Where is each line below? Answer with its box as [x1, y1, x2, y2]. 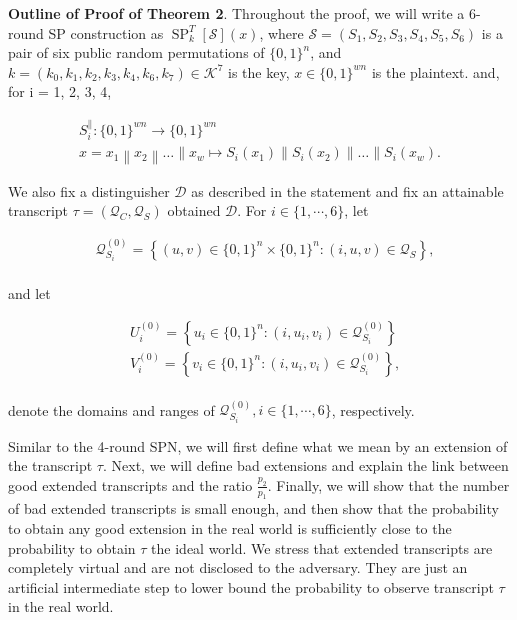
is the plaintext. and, [371, 61, 500, 82]
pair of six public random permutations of [8, 42, 265, 63]
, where [259, 22, 304, 43]
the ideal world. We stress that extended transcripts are [151, 537, 493, 558]
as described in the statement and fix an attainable [191, 180, 504, 201]
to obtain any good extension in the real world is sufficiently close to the [8, 518, 452, 539]
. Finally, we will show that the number [267, 474, 510, 495]
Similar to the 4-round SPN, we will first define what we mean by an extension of [8, 435, 508, 456]
